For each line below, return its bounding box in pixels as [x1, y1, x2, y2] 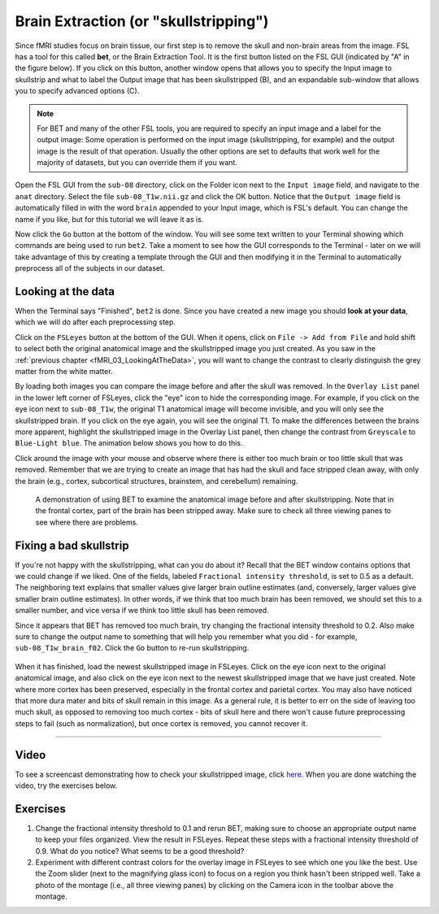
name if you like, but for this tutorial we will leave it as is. [15, 214, 204, 224]
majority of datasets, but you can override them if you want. [37, 158, 237, 168]
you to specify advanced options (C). [15, 86, 140, 96]
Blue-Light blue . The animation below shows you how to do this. [15, 438, 243, 448]
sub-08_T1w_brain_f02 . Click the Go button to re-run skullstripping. [15, 643, 250, 653]
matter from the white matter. [15, 367, 113, 376]
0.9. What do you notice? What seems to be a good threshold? [35, 846, 245, 855]
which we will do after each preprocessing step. [15, 317, 176, 327]
